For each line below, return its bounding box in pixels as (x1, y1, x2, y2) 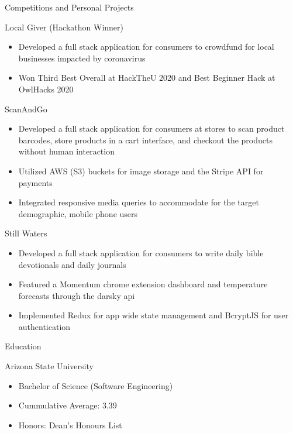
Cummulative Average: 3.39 (18, 399, 117, 411)
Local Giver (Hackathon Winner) (5, 20, 123, 33)
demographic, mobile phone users (18, 207, 138, 219)
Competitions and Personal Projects (5, 1, 134, 13)
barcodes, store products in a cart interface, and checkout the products (18, 133, 273, 146)
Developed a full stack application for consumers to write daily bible (18, 246, 264, 259)
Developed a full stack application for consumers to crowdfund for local (18, 40, 274, 53)
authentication (18, 320, 71, 332)
